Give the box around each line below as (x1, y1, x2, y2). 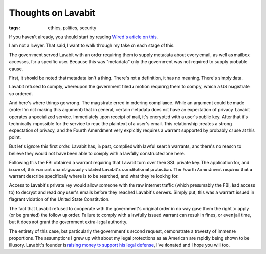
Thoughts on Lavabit (9, 7, 96, 18)
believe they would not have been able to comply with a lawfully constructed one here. (9, 150, 185, 156)
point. (9, 134, 21, 140)
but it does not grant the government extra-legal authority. (9, 219, 128, 225)
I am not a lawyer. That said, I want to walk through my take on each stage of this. (9, 42, 175, 49)
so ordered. (9, 90, 33, 96)
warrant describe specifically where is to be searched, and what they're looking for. (9, 173, 179, 179)
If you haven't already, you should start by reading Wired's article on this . (9, 34, 158, 40)
